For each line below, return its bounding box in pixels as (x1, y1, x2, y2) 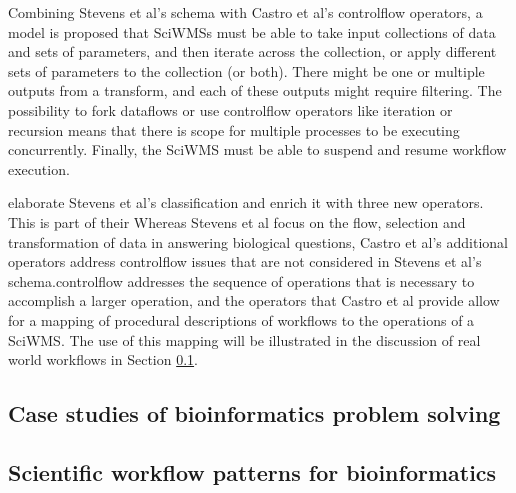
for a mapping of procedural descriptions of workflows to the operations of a (8, 309, 475, 330)
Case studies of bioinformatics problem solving (8, 398, 501, 429)
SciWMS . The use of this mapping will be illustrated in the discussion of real (8, 329, 481, 350)
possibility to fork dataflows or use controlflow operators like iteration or (8, 99, 453, 120)
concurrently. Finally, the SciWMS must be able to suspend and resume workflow (8, 139, 507, 160)
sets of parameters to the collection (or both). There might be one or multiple (8, 60, 485, 81)
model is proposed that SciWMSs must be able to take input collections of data (8, 21, 496, 42)
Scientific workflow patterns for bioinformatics (8, 456, 497, 487)
